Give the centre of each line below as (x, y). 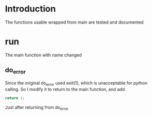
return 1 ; (15, 98)
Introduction (30, 9)
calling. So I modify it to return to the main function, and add (65, 89)
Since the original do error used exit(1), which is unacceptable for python (76, 83)
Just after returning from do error (37, 108)
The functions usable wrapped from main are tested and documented (74, 22)
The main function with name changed (44, 55)
